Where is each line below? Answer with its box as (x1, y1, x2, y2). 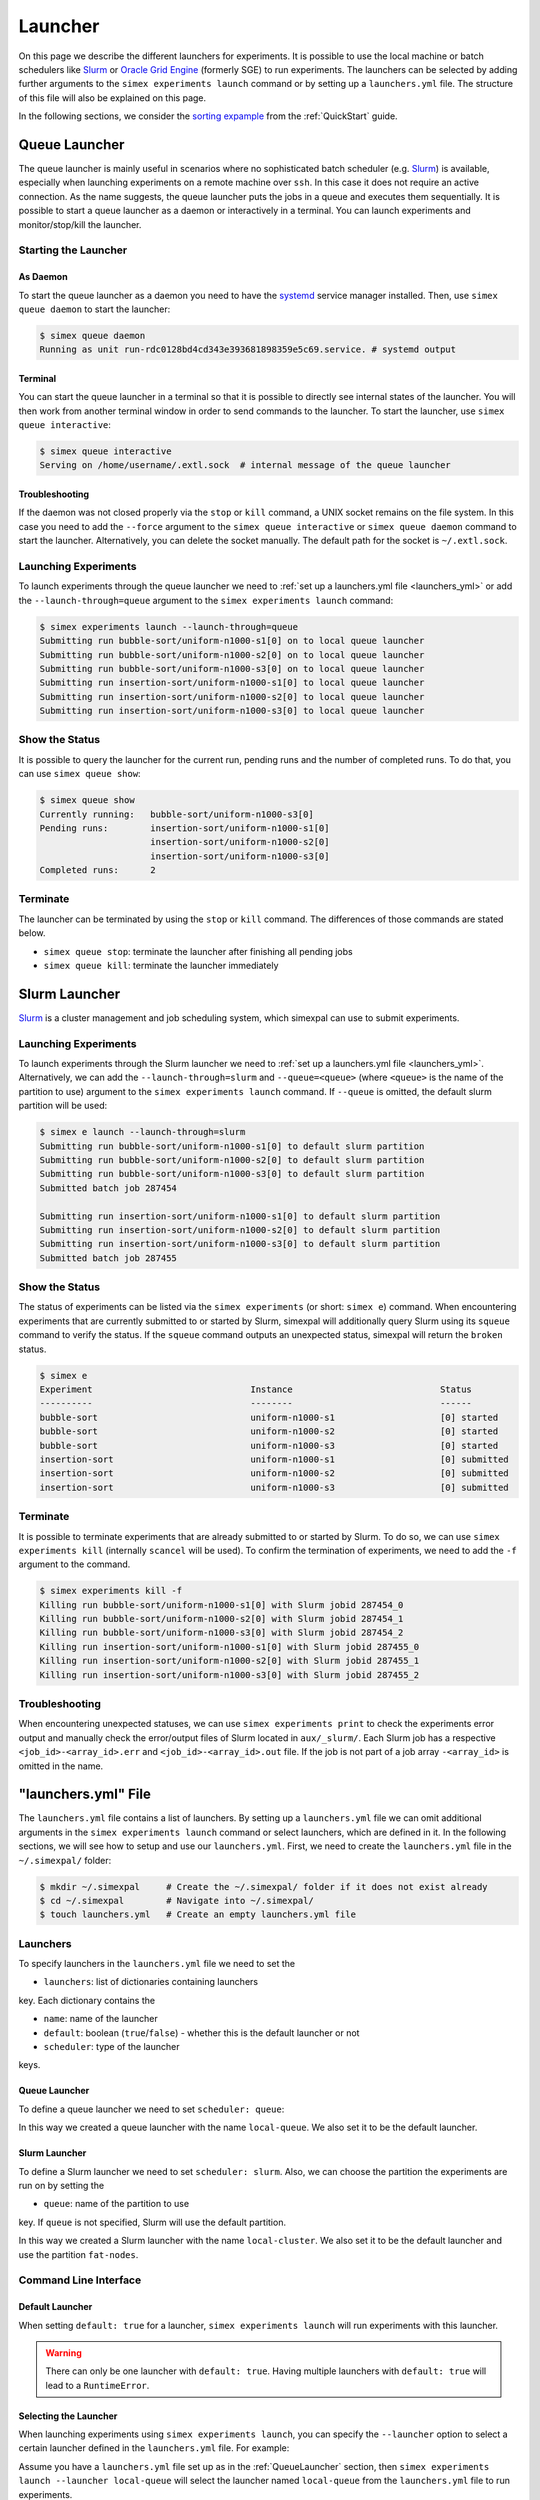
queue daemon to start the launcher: (18, 303, 171, 315)
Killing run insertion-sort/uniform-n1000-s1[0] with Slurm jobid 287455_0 (39, 1641, 420, 1652)
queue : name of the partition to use (43, 2198, 190, 2210)
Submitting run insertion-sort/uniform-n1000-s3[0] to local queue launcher (39, 705, 425, 717)
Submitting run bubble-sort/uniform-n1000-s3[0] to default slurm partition (39, 1168, 425, 1180)
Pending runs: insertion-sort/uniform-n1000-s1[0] (39, 822, 330, 834)
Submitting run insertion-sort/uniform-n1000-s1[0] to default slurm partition (39, 1210, 441, 1222)
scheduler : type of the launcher (43, 2041, 180, 2053)
